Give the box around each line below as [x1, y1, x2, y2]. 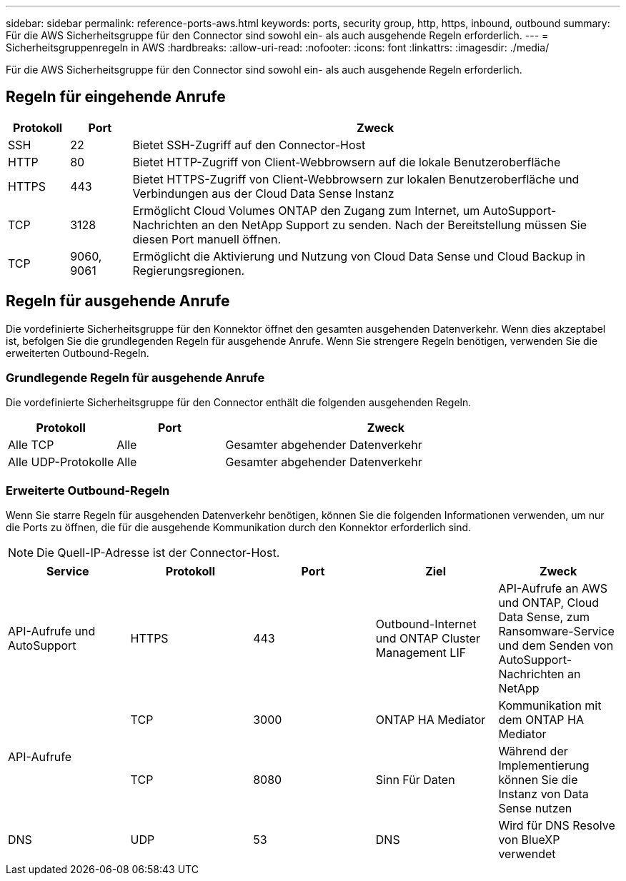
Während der [498, 744, 568, 759]
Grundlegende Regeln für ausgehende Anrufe [6, 371, 265, 386]
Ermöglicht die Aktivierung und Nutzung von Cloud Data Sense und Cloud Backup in [132, 248, 586, 263]
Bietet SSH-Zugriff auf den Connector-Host [132, 137, 366, 152]
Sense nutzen [498, 801, 572, 816]
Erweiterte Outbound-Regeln [6, 483, 170, 498]
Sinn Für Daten [375, 772, 455, 787]
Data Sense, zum [498, 610, 590, 625]
